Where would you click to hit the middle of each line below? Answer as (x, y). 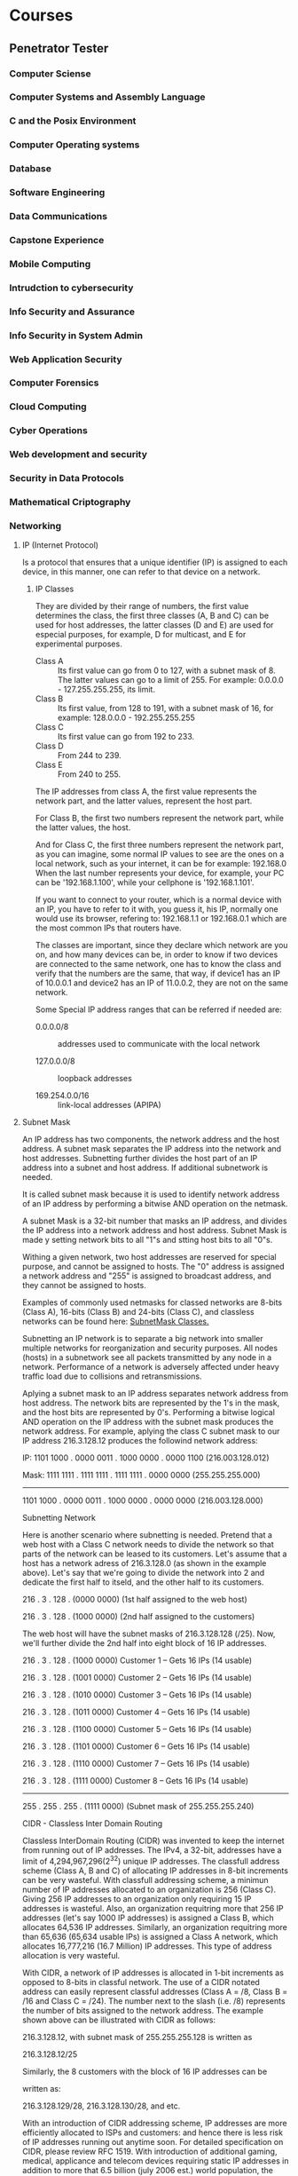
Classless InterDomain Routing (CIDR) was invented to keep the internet (153, 1841)
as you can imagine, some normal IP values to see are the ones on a (160, 854)
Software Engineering (57, 193)
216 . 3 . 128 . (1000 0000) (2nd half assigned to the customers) (138, 1617)
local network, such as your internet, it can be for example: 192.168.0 (161, 864)
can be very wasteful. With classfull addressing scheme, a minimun (145, 1880)
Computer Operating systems (74, 145)
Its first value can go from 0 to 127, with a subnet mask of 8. (167, 670)
